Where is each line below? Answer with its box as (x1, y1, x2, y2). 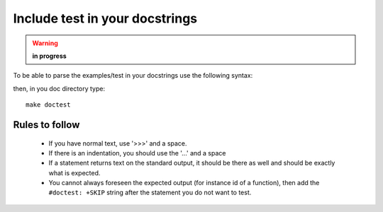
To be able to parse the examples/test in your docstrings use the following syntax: (13, 71, 253, 80)
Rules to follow (13, 119, 80, 131)
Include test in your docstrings (13, 11, 198, 26)
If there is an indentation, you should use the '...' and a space (48, 148, 226, 157)
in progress (32, 52, 67, 60)
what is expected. (48, 168, 101, 177)
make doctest (26, 101, 71, 109)
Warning (32, 39, 58, 47)
